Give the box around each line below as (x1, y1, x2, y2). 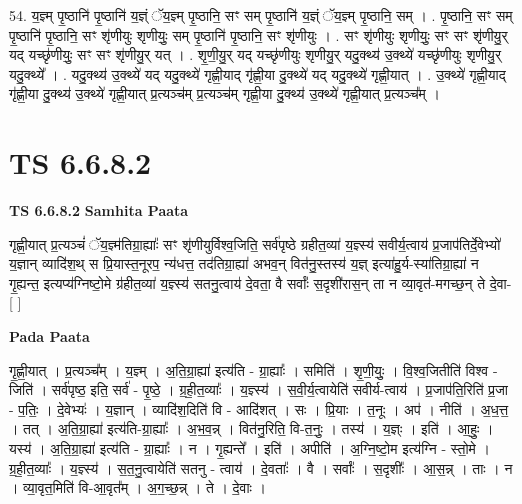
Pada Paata (9, 326, 90, 347)
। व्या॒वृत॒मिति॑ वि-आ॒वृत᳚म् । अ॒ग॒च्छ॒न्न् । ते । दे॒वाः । (9, 477, 267, 498)
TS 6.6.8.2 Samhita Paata (9, 200, 189, 221)
